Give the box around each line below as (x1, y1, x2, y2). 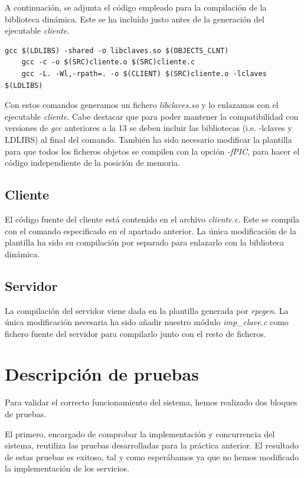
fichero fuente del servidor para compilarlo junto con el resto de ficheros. (5, 327, 266, 339)
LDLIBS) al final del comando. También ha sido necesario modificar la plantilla (5, 133, 292, 145)
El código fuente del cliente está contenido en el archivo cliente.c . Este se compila (5, 212, 300, 225)
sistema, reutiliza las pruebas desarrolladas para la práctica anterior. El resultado (5, 439, 299, 451)
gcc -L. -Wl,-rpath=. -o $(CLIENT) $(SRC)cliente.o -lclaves (21, 69, 267, 78)
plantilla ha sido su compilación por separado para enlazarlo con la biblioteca (5, 236, 285, 248)
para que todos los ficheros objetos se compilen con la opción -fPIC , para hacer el (5, 145, 300, 157)
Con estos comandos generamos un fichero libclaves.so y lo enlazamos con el (5, 99, 279, 111)
